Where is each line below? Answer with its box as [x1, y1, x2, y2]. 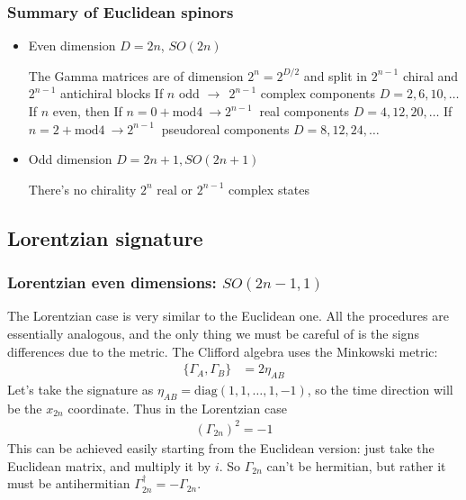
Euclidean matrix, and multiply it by [7, 456, 211, 475]
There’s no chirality [28, 179, 137, 198]
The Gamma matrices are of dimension [28, 66, 244, 85]
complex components [260, 84, 376, 103]
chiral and [402, 66, 459, 85]
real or [157, 179, 193, 198]
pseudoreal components [161, 119, 290, 138]
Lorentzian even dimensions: [7, 271, 217, 294]
